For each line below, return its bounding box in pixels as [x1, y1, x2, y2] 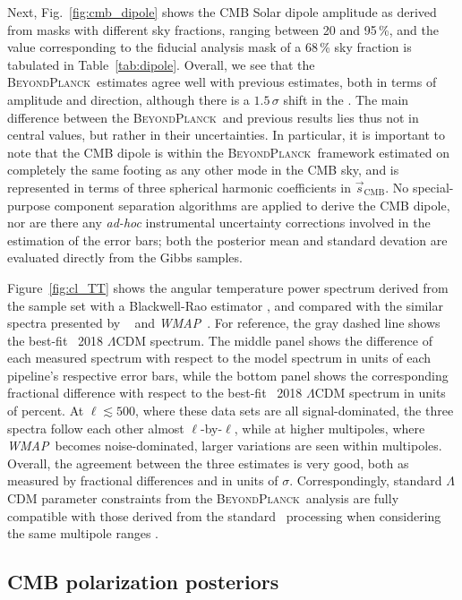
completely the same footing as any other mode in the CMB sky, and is [7, 160, 399, 179]
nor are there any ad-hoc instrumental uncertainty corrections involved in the [7, 213, 431, 232]
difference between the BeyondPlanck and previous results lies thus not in [7, 107, 419, 126]
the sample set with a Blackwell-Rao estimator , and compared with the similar [7, 296, 443, 314]
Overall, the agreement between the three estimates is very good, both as [7, 453, 409, 472]
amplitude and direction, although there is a [7, 90, 250, 108]
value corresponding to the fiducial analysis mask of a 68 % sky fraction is [7, 38, 412, 56]
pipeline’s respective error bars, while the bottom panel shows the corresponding [7, 365, 449, 384]
